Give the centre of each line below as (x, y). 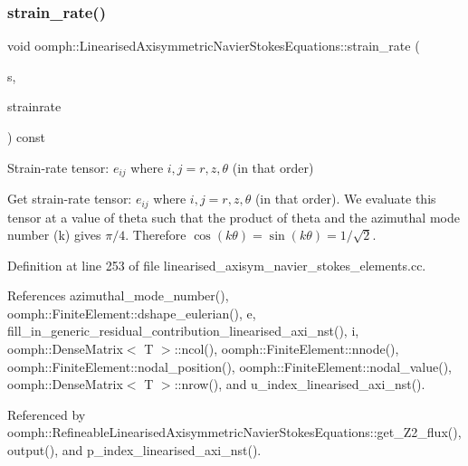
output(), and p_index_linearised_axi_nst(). (134, 450)
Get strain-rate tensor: (70, 199)
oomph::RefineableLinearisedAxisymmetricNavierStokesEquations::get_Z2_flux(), (234, 432)
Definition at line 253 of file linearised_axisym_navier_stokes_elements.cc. (217, 265)
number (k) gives (54, 235)
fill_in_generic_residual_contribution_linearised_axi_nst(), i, (183, 331)
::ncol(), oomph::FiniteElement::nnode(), (287, 349)
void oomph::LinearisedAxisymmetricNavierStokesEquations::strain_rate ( (214, 46)
